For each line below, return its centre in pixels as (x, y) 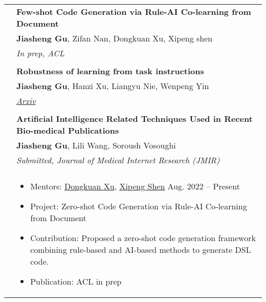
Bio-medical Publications (68, 130)
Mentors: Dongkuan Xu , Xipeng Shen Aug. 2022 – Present (135, 186)
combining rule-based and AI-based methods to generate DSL (141, 250)
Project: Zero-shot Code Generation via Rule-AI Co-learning (139, 206)
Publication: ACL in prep (76, 281)
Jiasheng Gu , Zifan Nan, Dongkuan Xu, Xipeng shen (115, 38)
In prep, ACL (40, 53)
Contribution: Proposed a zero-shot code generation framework (143, 238)
